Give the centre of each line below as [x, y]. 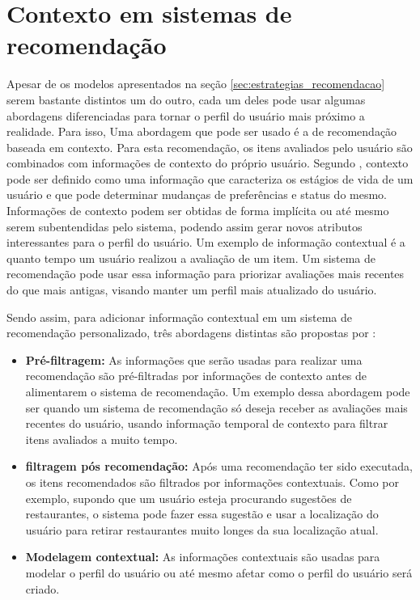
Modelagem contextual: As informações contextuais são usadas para [203, 557]
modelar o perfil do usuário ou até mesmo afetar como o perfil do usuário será [219, 572]
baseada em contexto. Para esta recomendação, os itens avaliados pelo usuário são [210, 147]
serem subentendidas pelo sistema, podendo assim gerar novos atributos [185, 226]
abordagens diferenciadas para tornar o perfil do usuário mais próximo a [186, 115]
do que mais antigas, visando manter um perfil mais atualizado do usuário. [192, 290]
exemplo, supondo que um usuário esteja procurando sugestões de [189, 498]
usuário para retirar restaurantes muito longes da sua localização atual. [202, 529]
